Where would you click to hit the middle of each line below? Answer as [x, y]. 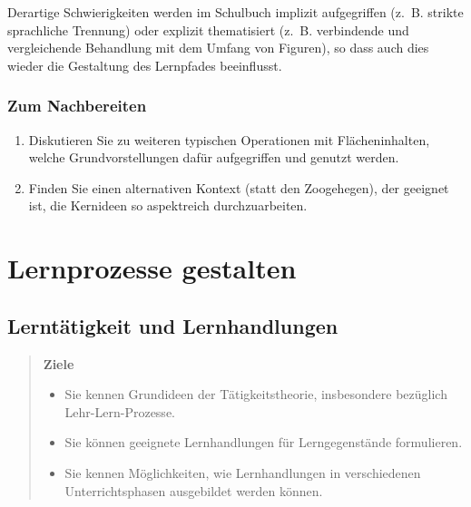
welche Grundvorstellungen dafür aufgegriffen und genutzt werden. [214, 157]
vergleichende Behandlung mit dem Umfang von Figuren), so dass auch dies [218, 48]
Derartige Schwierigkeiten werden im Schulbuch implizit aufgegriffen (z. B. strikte [235, 12]
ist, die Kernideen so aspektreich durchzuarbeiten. [168, 205]
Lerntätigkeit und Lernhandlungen [173, 325]
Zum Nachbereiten [77, 106]
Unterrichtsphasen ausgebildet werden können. [194, 490]
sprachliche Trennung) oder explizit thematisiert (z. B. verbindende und [208, 29]
